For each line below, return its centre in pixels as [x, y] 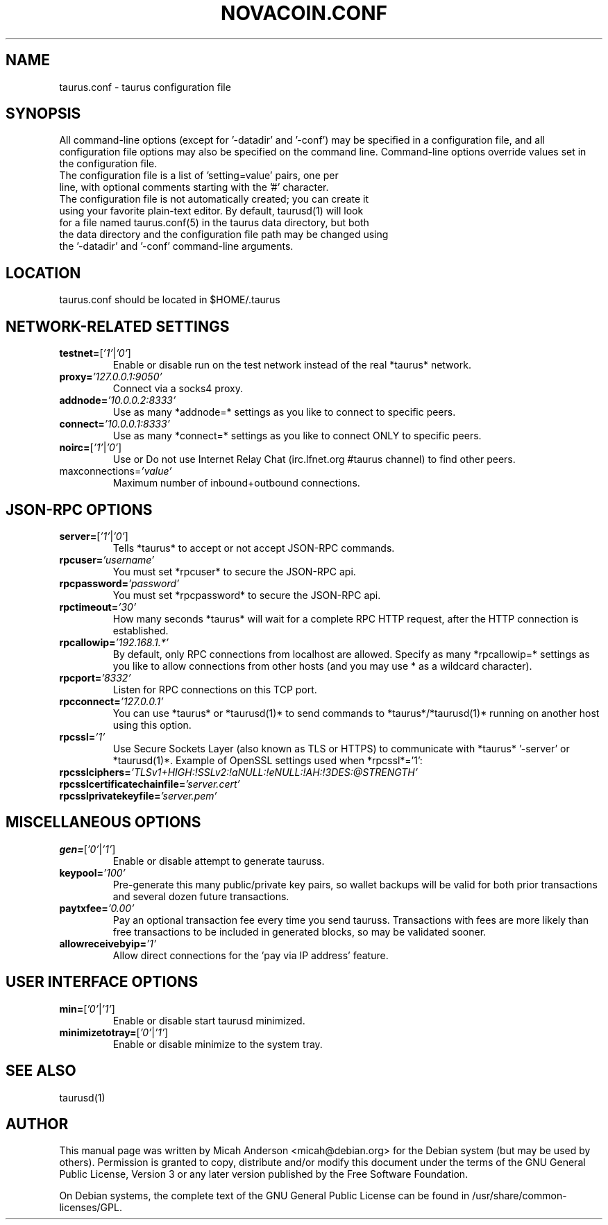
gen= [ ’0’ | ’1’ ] [87, 849]
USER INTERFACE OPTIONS [102, 982]
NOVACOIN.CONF [304, 13]
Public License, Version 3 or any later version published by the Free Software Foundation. [264, 1174]
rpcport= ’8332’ [95, 677]
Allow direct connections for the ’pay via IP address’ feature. [251, 955]
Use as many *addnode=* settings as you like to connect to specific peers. [284, 412]
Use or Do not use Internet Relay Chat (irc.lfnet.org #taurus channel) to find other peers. [314, 459]
